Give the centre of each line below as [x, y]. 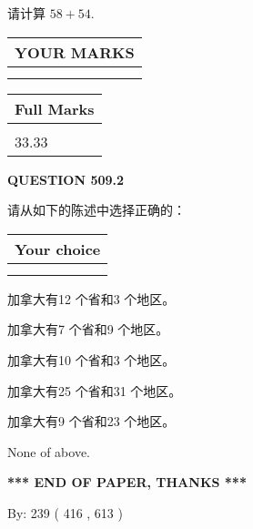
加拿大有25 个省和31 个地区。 [95, 390]
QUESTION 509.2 [66, 179]
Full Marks [55, 108]
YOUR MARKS [75, 52]
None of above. [49, 451]
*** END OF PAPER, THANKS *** [127, 482]
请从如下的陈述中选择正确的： [96, 210]
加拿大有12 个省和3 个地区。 [91, 298]
